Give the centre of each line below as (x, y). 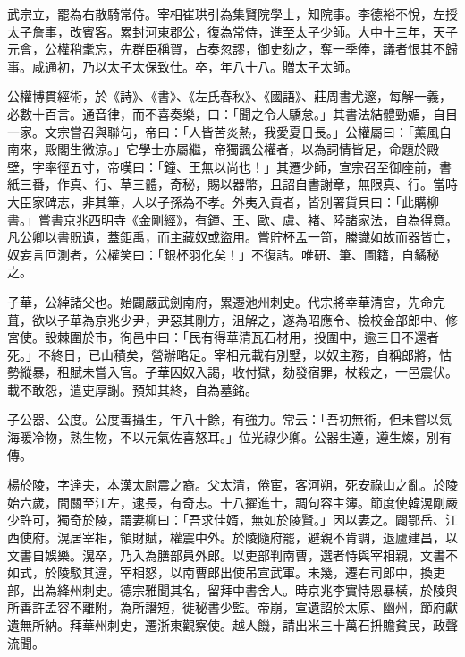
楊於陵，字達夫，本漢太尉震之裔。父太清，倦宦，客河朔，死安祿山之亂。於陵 (232, 485)
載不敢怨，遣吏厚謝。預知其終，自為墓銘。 (132, 389)
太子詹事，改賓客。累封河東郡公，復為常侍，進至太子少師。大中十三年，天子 (232, 31)
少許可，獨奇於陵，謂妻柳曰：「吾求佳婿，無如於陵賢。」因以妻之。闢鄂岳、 (226, 520)
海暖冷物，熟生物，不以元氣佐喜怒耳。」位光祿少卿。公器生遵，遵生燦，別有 (229, 437)
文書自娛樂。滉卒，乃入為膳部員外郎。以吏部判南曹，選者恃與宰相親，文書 (226, 555)
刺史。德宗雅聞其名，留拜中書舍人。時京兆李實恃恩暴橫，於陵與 (270, 589)
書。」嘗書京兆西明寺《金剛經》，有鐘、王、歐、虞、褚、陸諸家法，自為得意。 (232, 219)
